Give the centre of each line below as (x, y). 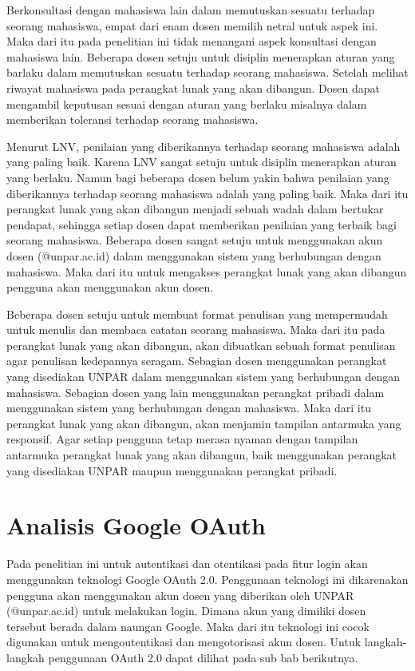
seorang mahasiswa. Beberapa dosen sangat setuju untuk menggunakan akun (195, 240)
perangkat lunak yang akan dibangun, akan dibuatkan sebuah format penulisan (201, 345)
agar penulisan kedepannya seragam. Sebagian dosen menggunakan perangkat (197, 361)
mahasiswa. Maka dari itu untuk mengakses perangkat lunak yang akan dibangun (207, 271)
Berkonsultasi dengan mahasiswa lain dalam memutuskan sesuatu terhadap (191, 10)
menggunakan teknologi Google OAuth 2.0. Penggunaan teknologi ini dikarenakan (207, 579)
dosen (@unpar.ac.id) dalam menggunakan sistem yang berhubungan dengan (194, 255)
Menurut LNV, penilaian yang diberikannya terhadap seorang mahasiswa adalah (204, 146)
